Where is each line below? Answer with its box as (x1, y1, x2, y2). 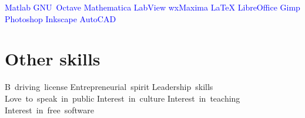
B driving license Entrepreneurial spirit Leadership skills (5, 81, 213, 93)
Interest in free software (5, 103, 94, 116)
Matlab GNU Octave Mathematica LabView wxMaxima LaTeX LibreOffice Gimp (5, 1, 300, 13)
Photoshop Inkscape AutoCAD (5, 12, 116, 25)
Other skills (5, 47, 100, 71)
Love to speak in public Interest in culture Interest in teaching (5, 92, 240, 104)
